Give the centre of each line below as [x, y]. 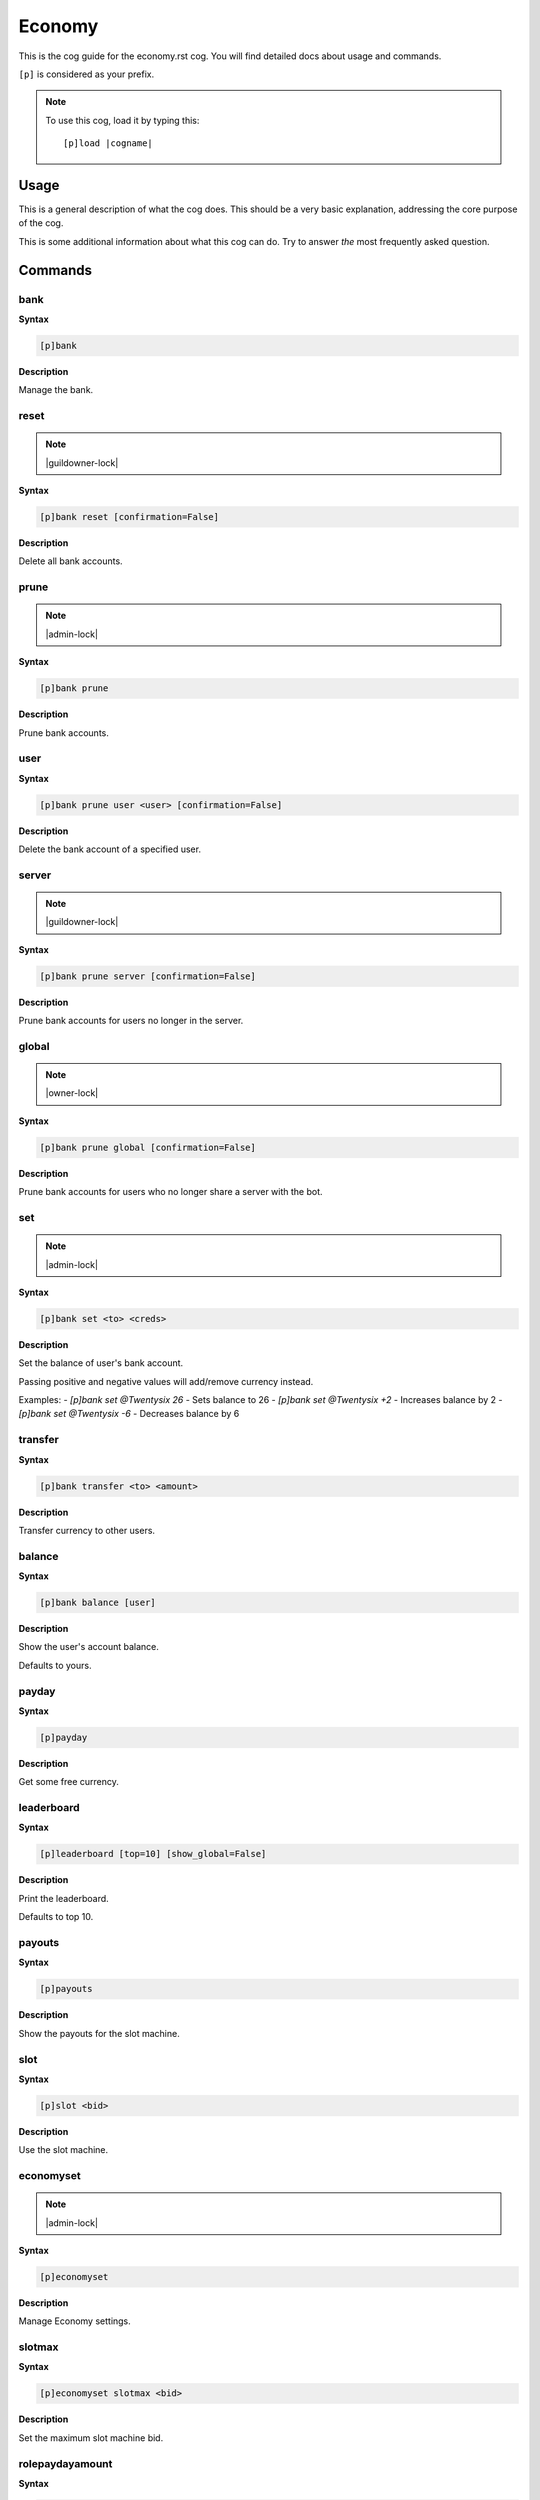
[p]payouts [66, 1989]
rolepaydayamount [65, 2463]
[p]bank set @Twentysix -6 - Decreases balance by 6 [129, 1414]
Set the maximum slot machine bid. [91, 2437]
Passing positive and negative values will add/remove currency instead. [166, 1381]
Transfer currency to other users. [86, 1530]
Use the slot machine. [63, 2150]
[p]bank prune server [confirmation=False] [148, 976]
